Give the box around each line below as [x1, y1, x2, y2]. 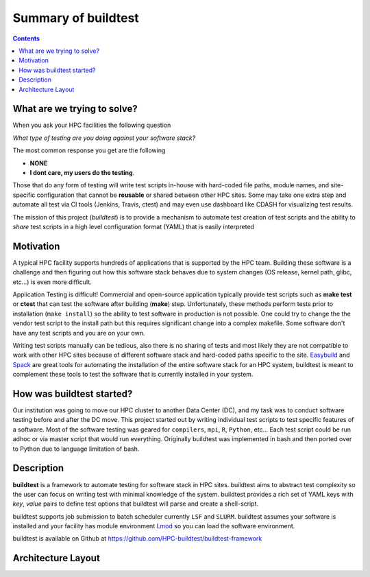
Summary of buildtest [12, 10, 140, 25]
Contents [12, 34, 40, 43]
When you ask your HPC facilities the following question [12, 121, 171, 130]
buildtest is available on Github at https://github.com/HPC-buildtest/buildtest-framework [12, 534, 262, 543]
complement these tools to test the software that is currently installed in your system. [12, 370, 254, 379]
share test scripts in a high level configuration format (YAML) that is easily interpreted [12, 222, 255, 231]
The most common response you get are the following [12, 146, 166, 154]
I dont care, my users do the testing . [29, 168, 135, 176]
